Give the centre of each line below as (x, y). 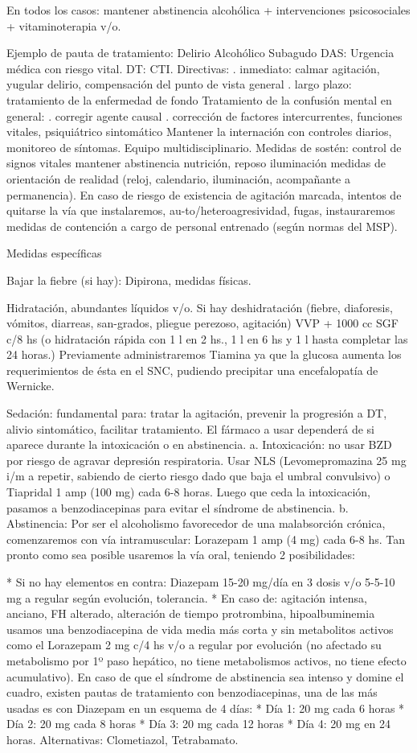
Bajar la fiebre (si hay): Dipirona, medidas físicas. (129, 280)
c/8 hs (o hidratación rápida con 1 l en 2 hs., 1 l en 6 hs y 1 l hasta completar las (207, 338)
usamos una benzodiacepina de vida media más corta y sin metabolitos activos (200, 629)
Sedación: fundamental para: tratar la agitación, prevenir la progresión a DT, (197, 413)
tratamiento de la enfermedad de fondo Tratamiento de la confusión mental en (199, 99)
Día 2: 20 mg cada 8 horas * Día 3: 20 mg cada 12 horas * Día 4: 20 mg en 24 (198, 724)
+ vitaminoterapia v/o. (64, 25)
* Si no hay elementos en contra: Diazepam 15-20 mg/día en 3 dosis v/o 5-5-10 (201, 582)
